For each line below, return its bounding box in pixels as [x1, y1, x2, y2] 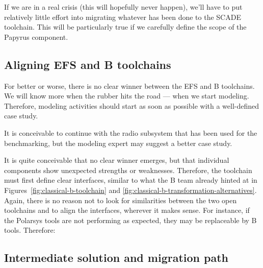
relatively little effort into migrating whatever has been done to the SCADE [4, 11, 241, 22]
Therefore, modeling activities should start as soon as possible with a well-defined [4, 100, 259, 111]
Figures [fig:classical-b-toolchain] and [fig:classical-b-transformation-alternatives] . [4, 184, 257, 195]
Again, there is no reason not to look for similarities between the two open [4, 194, 237, 205]
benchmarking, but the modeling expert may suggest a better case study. [4, 137, 232, 148]
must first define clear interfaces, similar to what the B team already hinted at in [4, 175, 257, 185]
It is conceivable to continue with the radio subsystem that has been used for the [4, 127, 257, 138]
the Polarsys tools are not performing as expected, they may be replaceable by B [4, 214, 257, 225]
